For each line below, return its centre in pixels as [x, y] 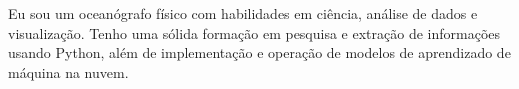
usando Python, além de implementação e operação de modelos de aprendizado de [259, 52]
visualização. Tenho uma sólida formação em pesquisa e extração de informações [254, 32]
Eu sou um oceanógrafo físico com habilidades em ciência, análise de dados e [243, 13]
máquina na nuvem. [68, 71]
